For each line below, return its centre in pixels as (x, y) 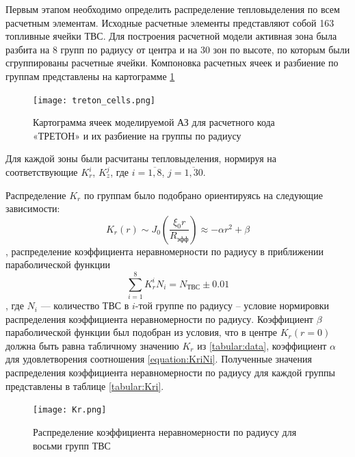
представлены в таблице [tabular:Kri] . (85, 386)
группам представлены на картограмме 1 (90, 76)
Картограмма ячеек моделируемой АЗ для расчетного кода (154, 122)
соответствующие (42, 172)
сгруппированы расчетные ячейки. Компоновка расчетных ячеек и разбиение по (172, 63)
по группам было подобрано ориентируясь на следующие (203, 195)
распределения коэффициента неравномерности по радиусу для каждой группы (170, 373)
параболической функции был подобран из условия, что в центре (142, 332)
